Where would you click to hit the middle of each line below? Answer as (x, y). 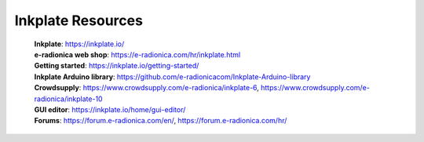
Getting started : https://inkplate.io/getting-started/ (117, 66)
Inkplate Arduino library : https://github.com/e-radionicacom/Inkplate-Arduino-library (172, 76)
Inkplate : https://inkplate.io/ (79, 44)
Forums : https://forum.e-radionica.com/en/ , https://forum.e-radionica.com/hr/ (161, 121)
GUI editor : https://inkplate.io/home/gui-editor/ (110, 109)
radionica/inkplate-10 (68, 99)
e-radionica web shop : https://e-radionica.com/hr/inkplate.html (137, 54)
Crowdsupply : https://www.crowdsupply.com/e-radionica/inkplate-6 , (146, 88)
